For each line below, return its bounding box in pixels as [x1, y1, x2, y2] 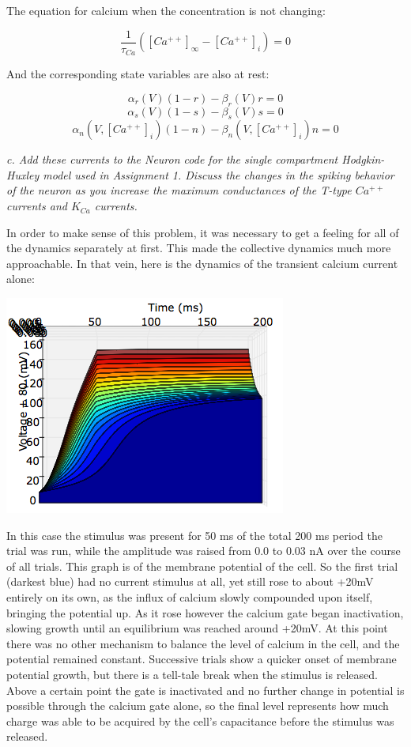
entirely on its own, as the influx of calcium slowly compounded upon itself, [6, 589, 373, 606]
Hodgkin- [341, 151, 385, 168]
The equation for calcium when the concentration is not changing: [6, 2, 326, 18]
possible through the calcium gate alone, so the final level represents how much [6, 697, 389, 714]
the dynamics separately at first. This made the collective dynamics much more [6, 240, 391, 256]
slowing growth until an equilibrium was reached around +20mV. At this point [6, 620, 388, 636]
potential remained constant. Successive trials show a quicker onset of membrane [6, 651, 397, 667]
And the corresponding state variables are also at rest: [6, 66, 270, 82]
